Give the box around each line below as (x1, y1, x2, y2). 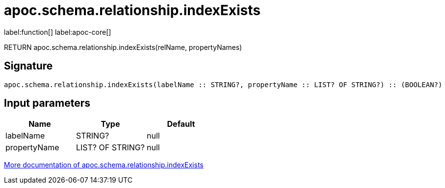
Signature (4, 60, 53, 72)
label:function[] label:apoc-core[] (4, 27, 111, 36)
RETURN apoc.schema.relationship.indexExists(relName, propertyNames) (4, 43, 242, 51)
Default (167, 119, 195, 129)
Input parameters (4, 97, 91, 110)
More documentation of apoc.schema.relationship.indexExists (4, 161, 204, 169)
